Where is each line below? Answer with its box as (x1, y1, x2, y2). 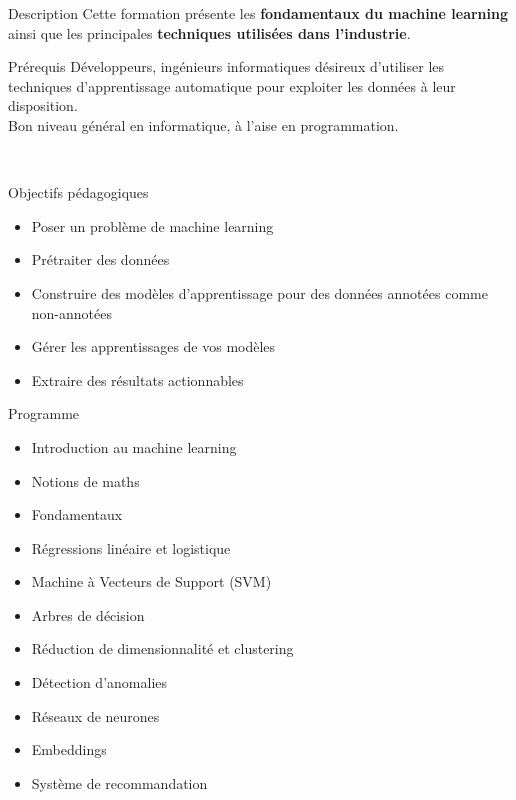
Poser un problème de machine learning (31, 215, 274, 236)
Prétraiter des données (31, 249, 170, 270)
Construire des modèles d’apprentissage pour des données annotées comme (31, 282, 488, 303)
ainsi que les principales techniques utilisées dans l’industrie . (8, 22, 411, 43)
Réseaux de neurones (31, 705, 160, 726)
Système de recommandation (31, 772, 208, 793)
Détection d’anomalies (31, 672, 168, 693)
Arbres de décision (31, 604, 145, 625)
